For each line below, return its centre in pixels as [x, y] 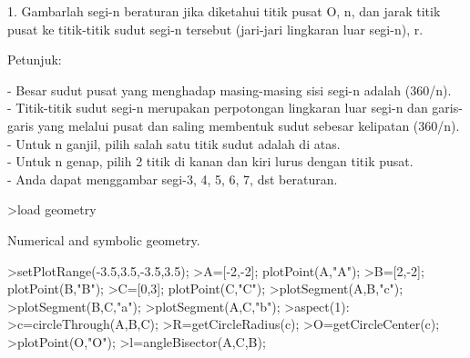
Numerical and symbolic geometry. [104, 239]
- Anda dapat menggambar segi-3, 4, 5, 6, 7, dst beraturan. [173, 179]
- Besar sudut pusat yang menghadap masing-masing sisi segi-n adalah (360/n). [230, 89]
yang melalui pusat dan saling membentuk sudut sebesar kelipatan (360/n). [249, 125]
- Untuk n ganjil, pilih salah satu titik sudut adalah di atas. [174, 143]
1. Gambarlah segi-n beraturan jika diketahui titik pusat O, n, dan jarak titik [224, 11]
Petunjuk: [35, 60]
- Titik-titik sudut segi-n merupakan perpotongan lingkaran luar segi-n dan [218, 108]
